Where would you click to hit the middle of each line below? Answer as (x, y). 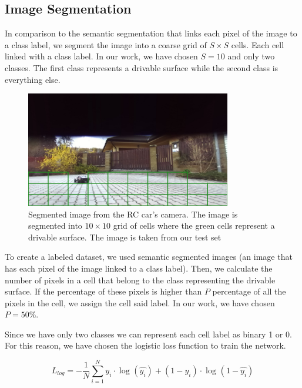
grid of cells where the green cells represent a (194, 225)
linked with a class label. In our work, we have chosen (101, 56)
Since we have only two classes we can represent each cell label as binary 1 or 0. (148, 334)
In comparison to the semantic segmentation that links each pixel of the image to (151, 33)
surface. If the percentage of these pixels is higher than (103, 291)
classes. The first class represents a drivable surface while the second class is (142, 67)
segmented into (55, 225)
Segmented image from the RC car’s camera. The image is (133, 214)
